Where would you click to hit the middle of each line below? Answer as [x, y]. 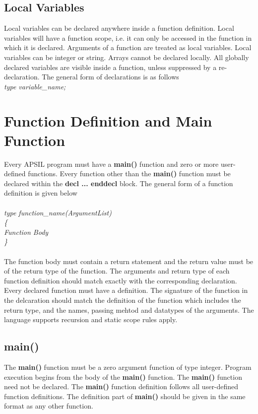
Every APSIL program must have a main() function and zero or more [111, 164]
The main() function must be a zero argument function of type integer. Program [128, 367]
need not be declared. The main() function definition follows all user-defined [121, 386]
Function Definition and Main [108, 120]
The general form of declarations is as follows [110, 77]
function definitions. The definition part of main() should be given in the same [125, 396]
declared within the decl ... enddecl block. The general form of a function [119, 183]
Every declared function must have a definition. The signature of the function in [126, 290]
